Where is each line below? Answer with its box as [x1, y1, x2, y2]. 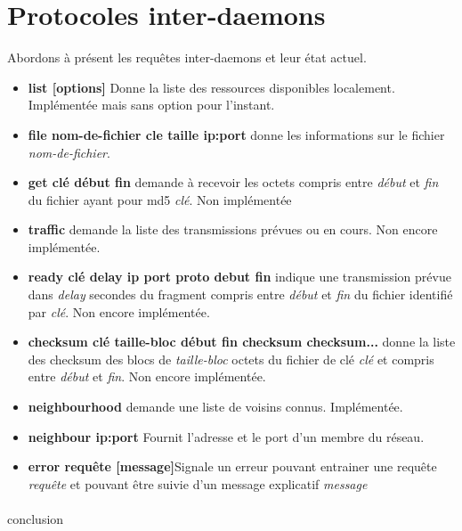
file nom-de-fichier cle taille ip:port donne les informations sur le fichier [28, 125, 445, 143]
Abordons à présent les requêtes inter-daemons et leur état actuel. [7, 48, 367, 67]
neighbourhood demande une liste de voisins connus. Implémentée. [28, 397, 403, 416]
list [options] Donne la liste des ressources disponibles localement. [28, 78, 395, 96]
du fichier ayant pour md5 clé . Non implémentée [28, 190, 292, 208]
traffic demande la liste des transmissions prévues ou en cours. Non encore [28, 220, 438, 239]
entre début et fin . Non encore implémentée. [28, 367, 266, 386]
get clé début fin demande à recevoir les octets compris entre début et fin [28, 173, 439, 192]
